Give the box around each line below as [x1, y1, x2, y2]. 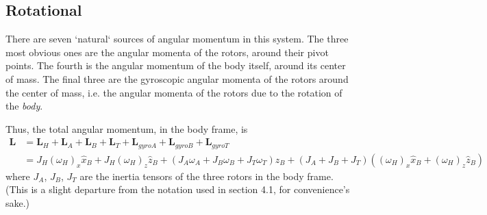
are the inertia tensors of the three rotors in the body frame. [79, 168, 334, 183]
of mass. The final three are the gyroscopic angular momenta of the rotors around [5, 71, 349, 86]
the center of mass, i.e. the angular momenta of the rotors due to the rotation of [5, 85, 342, 99]
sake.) [5, 196, 30, 210]
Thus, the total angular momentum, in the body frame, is [5, 121, 248, 136]
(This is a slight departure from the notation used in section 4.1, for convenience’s [5, 182, 350, 197]
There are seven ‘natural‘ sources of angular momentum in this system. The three [5, 31, 349, 46]
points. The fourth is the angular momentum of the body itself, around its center [5, 58, 346, 73]
